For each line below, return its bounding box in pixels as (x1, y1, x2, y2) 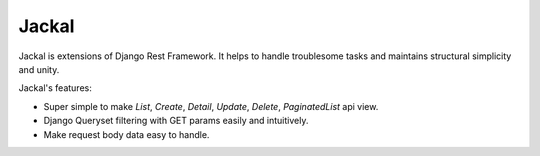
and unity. (18, 63, 60, 75)
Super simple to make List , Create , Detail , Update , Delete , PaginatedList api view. (43, 100, 379, 112)
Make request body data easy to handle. (43, 128, 210, 140)
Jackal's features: (18, 82, 92, 94)
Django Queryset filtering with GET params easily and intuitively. (43, 115, 309, 127)
